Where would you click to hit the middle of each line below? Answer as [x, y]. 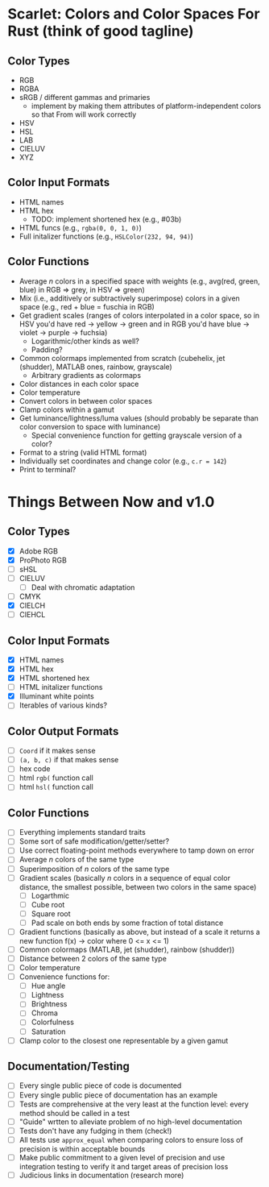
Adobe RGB [38, 551]
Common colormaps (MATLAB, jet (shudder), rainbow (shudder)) [127, 949]
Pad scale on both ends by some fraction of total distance [127, 923]
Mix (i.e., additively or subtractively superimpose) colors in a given [130, 298]
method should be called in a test [74, 1113]
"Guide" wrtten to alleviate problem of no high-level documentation [130, 1122]
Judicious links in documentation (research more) [101, 1175]
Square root [51, 913]
